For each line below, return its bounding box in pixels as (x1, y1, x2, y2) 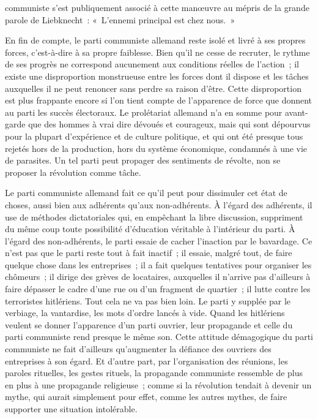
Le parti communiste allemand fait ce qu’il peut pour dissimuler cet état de (5, 186, 287, 199)
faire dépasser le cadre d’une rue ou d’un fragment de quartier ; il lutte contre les (5, 282, 311, 295)
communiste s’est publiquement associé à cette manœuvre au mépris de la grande (5, 1, 309, 13)
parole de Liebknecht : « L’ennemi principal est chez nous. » (5, 13, 235, 26)
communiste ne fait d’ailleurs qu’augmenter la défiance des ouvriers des (5, 342, 272, 355)
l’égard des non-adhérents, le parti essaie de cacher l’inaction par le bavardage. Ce (5, 234, 312, 247)
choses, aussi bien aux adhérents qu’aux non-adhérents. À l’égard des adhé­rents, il (5, 198, 312, 211)
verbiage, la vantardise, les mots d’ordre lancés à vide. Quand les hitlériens (5, 306, 285, 319)
